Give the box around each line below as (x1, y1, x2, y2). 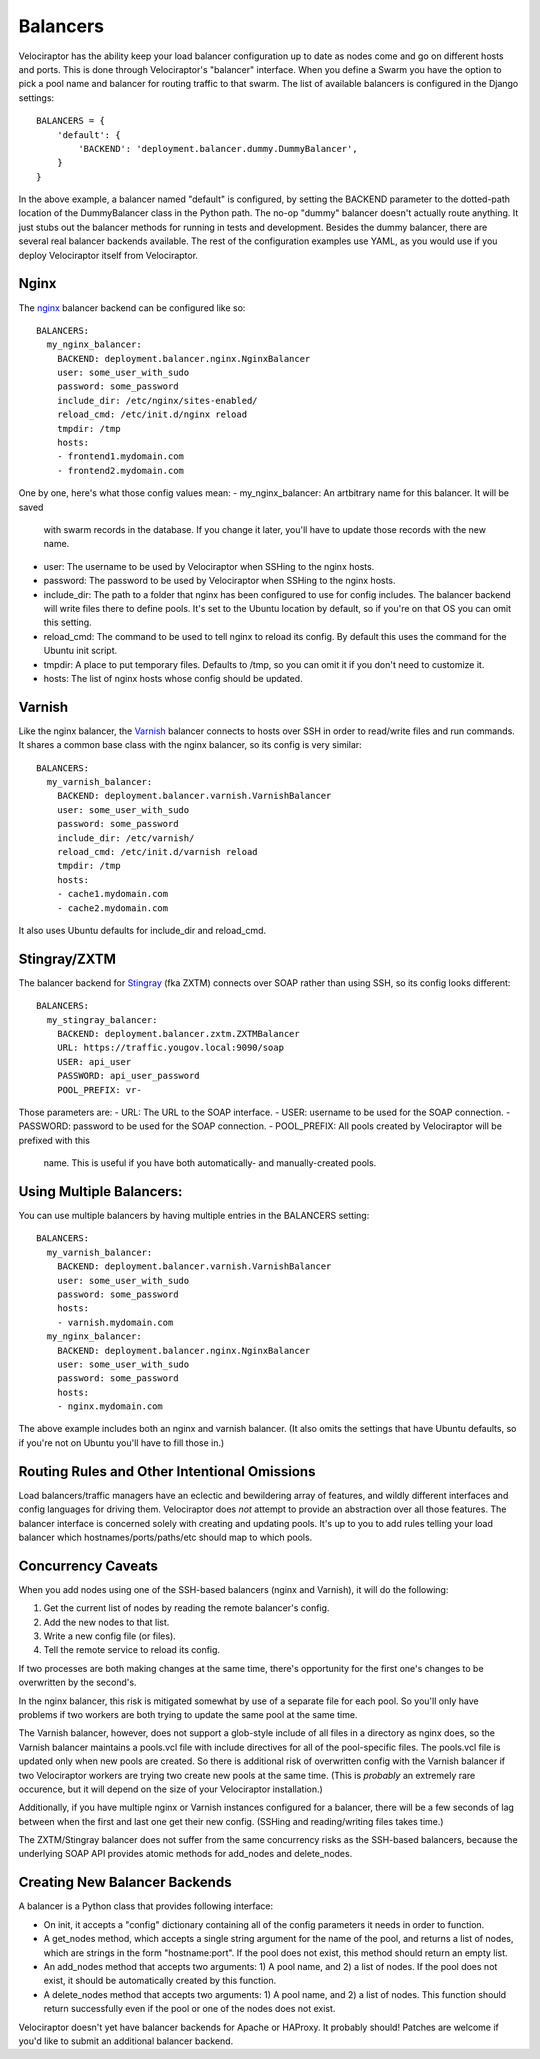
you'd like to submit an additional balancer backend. (18, 2035, 234, 2047)
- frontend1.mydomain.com (56, 451, 185, 462)
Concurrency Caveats (18, 1557, 159, 1574)
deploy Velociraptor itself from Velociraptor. (18, 249, 199, 261)
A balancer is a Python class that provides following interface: (18, 1900, 274, 1912)
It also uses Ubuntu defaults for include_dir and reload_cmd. (18, 924, 267, 936)
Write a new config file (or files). (43, 1630, 177, 1642)
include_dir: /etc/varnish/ (56, 832, 195, 844)
